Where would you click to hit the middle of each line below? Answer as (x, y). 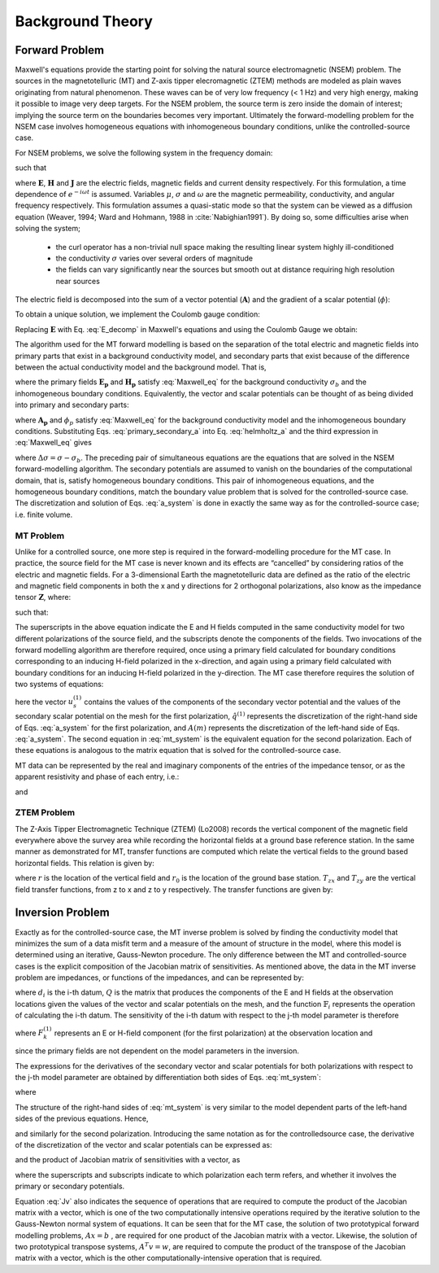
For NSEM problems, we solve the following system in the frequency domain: (144, 153)
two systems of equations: (59, 685)
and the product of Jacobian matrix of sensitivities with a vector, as (128, 1160)
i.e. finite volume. (44, 514)
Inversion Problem (62, 913)
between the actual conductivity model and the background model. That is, (141, 367)
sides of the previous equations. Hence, (82, 1118)
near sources (78, 281)
